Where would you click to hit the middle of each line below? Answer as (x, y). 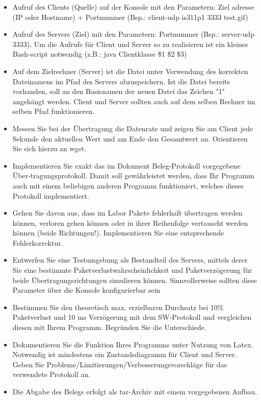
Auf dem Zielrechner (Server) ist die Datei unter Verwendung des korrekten (130, 71)
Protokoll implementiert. (51, 195)
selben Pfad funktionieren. (54, 111)
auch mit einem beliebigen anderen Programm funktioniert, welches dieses (128, 185)
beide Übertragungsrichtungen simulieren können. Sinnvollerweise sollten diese (135, 280)
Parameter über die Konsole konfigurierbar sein (86, 290)
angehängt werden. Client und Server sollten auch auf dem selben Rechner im (134, 101)
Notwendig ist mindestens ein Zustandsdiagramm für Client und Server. (125, 354)
